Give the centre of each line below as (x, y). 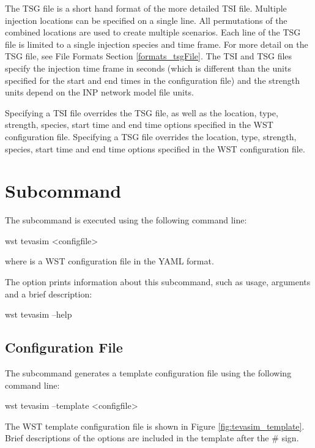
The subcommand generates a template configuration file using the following (148, 373)
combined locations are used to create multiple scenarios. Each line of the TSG (153, 32)
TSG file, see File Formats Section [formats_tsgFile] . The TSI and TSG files (149, 56)
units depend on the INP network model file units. (99, 92)
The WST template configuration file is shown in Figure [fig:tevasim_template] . (155, 426)
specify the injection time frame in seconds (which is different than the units (148, 68)
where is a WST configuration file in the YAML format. (109, 261)
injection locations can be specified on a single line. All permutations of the (146, 20)
